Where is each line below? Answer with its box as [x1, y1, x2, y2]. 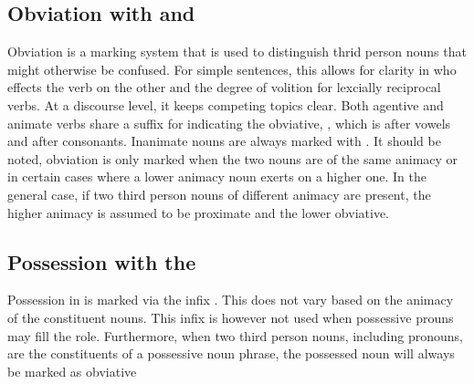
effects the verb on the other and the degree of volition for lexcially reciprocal [7, 78, 441, 97]
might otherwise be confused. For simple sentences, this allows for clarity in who [7, 59, 457, 78]
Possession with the [7, 247, 196, 275]
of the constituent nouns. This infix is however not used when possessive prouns [7, 307, 454, 327]
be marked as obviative [7, 361, 137, 380]
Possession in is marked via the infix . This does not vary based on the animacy [7, 290, 454, 309]
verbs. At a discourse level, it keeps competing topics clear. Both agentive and [7, 95, 444, 114]
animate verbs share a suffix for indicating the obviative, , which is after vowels [7, 113, 451, 132]
